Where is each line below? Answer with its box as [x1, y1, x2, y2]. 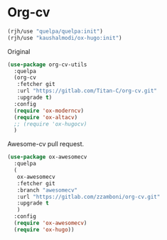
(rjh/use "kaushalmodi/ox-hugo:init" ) [7, 34, 122, 41]
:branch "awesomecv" [16, 186, 78, 194]
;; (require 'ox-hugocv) [14, 120, 87, 128]
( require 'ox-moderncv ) [14, 107, 84, 114]
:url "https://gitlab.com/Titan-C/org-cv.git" [16, 87, 158, 94]
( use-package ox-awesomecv [7, 153, 87, 160]
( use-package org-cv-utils [7, 61, 87, 68]
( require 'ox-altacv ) [14, 114, 78, 121]
